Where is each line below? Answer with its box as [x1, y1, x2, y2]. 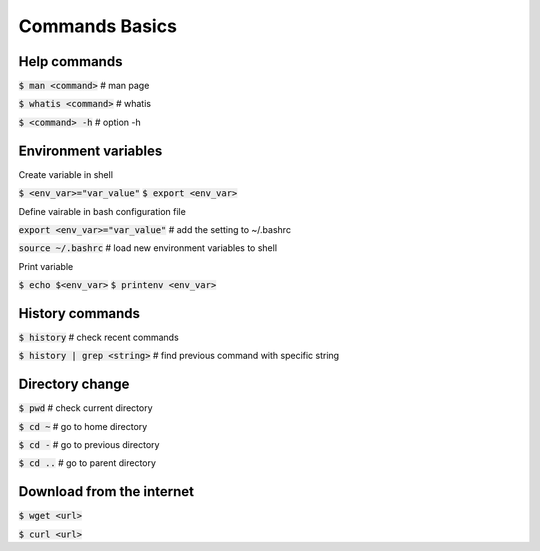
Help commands [18, 53, 123, 70]
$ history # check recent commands [18, 331, 179, 343]
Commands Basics [18, 15, 177, 37]
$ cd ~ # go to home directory [18, 420, 148, 432]
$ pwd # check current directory [18, 402, 154, 414]
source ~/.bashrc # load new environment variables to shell [18, 242, 278, 254]
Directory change [18, 376, 130, 393]
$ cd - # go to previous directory [18, 439, 160, 451]
